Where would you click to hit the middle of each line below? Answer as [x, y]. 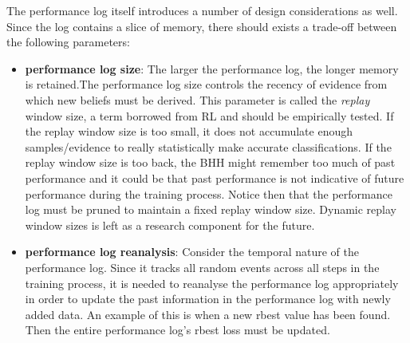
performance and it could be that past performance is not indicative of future [215, 177]
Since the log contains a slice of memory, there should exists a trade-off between [202, 26]
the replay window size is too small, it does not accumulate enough [189, 131]
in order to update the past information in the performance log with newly [208, 299]
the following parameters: [68, 42]
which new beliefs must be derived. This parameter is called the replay [197, 99]
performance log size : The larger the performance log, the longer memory [212, 68]
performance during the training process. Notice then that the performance [209, 193]
